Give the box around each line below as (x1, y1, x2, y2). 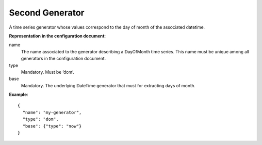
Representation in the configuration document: (9, 33, 106, 39)
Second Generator (9, 7, 85, 18)
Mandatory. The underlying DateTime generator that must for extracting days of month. (21, 82, 196, 88)
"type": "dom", (22, 116, 59, 122)
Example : (9, 92, 29, 97)
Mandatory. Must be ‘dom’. (21, 69, 75, 75)
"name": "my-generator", (22, 110, 82, 115)
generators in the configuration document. (21, 56, 106, 62)
